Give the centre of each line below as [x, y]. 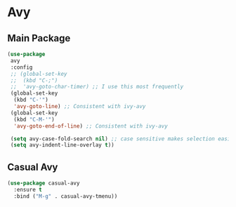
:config [21, 67]
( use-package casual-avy [44, 183]
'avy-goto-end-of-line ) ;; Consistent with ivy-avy [91, 126]
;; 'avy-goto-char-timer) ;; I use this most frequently [97, 87]
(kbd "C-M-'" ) [34, 119]
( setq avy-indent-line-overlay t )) [62, 145]
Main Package [39, 38]
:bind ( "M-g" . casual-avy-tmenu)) [66, 196]
